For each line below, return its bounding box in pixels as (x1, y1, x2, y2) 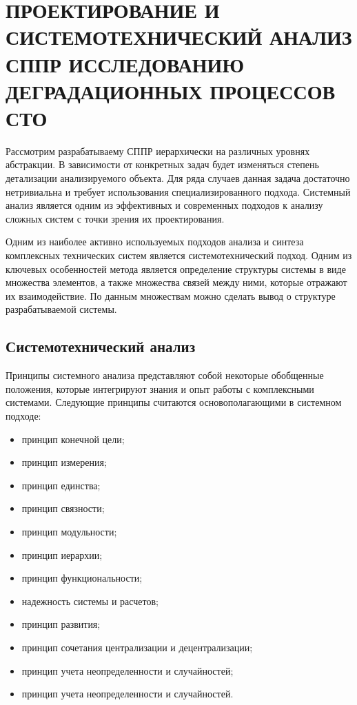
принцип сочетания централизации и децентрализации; (21, 640, 253, 654)
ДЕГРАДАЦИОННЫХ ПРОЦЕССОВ (6, 76, 336, 105)
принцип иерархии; (21, 547, 103, 562)
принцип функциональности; (21, 571, 143, 585)
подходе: (6, 408, 41, 422)
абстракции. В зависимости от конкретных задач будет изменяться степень (6, 157, 319, 172)
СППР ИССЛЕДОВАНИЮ (6, 50, 244, 78)
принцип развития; (21, 617, 101, 631)
